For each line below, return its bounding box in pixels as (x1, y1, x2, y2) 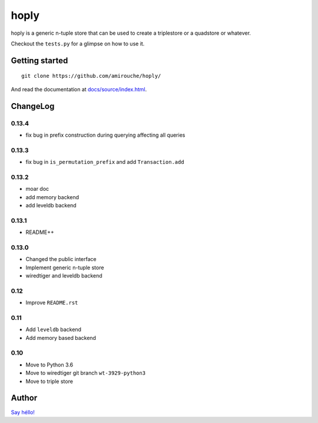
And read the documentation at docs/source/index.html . (11, 85, 147, 92)
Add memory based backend (25, 334, 97, 341)
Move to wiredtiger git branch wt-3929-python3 (25, 369, 146, 376)
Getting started (11, 55, 68, 65)
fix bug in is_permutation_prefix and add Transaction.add (25, 158, 185, 166)
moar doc (25, 186, 49, 193)
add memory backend (25, 193, 79, 200)
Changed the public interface (25, 256, 97, 263)
